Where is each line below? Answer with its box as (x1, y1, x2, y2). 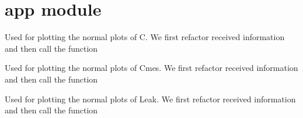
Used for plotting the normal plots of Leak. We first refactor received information (5, 92, 296, 105)
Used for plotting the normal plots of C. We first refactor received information (5, 31, 285, 43)
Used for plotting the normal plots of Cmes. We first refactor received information (5, 62, 298, 74)
